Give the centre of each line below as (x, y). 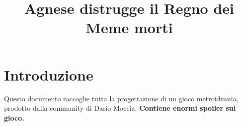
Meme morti (129, 27)
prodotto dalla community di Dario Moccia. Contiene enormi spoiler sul (120, 108)
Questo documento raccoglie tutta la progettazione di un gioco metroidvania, (121, 98)
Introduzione (49, 74)
